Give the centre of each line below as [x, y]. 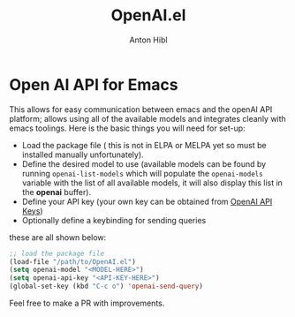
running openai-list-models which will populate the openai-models [142, 173]
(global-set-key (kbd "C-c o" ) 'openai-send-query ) [106, 287]
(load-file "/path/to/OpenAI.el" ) [73, 261]
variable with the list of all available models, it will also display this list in [152, 183]
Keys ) [32, 211]
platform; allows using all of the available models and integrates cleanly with [148, 118]
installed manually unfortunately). [83, 155]
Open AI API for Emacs [94, 84]
